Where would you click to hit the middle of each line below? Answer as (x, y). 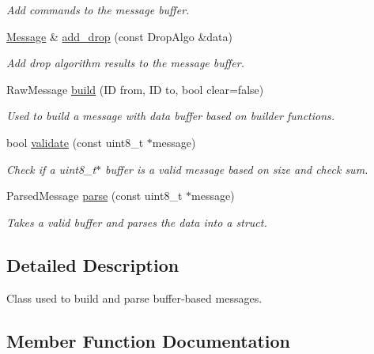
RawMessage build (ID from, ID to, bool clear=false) (135, 89)
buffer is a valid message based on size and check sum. (237, 169)
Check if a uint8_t (51, 169)
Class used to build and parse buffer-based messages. (134, 298)
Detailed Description (93, 264)
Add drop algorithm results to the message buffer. (125, 63)
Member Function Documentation (149, 340)
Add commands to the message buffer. (98, 9)
